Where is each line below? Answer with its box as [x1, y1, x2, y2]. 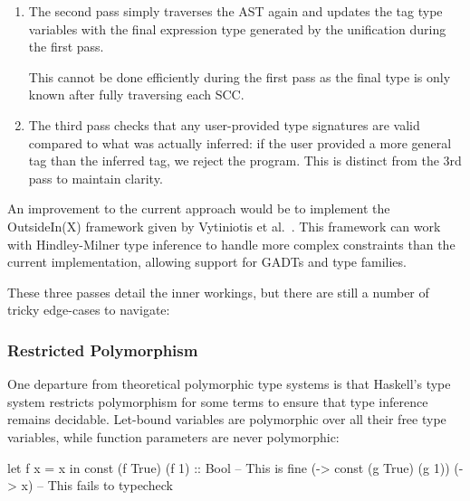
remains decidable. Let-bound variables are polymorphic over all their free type [7, 410, 446, 429]
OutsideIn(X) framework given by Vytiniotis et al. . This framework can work [7, 216, 441, 235]
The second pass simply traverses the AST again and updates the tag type [28, 2, 443, 20]
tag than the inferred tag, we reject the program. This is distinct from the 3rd [28, 151, 462, 170]
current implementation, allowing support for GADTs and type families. [7, 252, 407, 271]
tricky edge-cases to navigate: [7, 300, 170, 319]
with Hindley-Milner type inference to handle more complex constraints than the [7, 234, 456, 253]
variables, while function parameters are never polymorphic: [7, 427, 340, 446]
